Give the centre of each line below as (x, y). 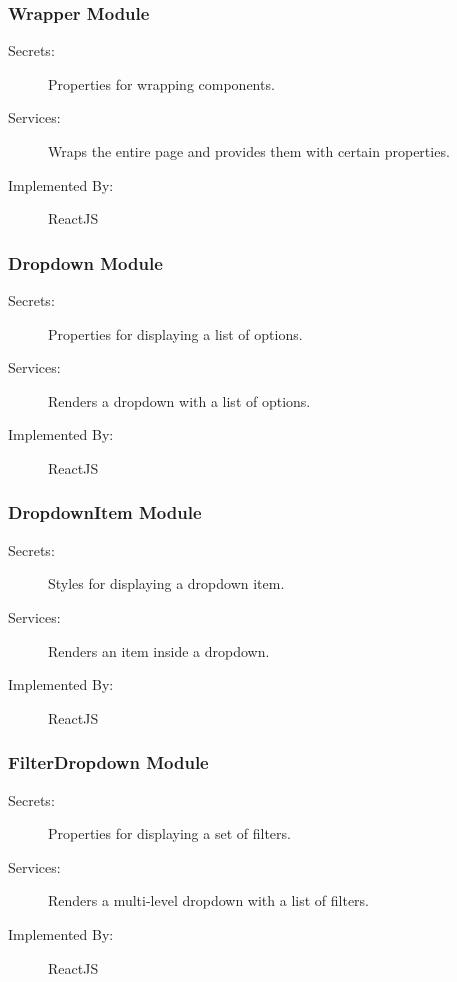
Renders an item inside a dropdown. (159, 650)
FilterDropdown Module (108, 762)
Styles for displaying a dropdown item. (166, 583)
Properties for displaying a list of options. (175, 333)
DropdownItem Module (105, 512)
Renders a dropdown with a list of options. (179, 400)
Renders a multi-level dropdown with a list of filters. (208, 900)
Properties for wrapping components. (161, 83)
